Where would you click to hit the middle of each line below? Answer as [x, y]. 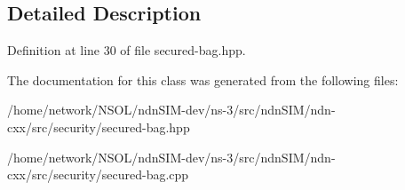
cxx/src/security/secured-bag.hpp [99, 127]
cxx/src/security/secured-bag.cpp [98, 174]
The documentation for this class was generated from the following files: [203, 79]
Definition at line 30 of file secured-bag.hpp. [127, 50]
